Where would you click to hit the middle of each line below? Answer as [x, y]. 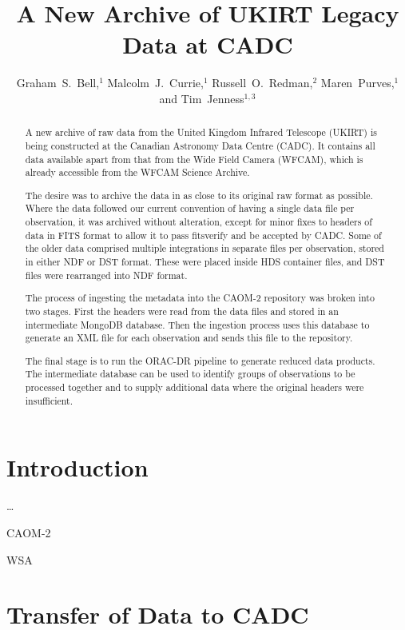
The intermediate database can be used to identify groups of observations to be [190, 374]
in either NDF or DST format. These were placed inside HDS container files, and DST [205, 262]
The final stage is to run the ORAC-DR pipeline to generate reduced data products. [200, 360]
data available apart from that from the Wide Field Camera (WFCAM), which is [194, 159]
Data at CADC [208, 44]
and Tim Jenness [202, 98]
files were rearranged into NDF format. [106, 275]
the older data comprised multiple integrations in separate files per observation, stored [204, 248]
